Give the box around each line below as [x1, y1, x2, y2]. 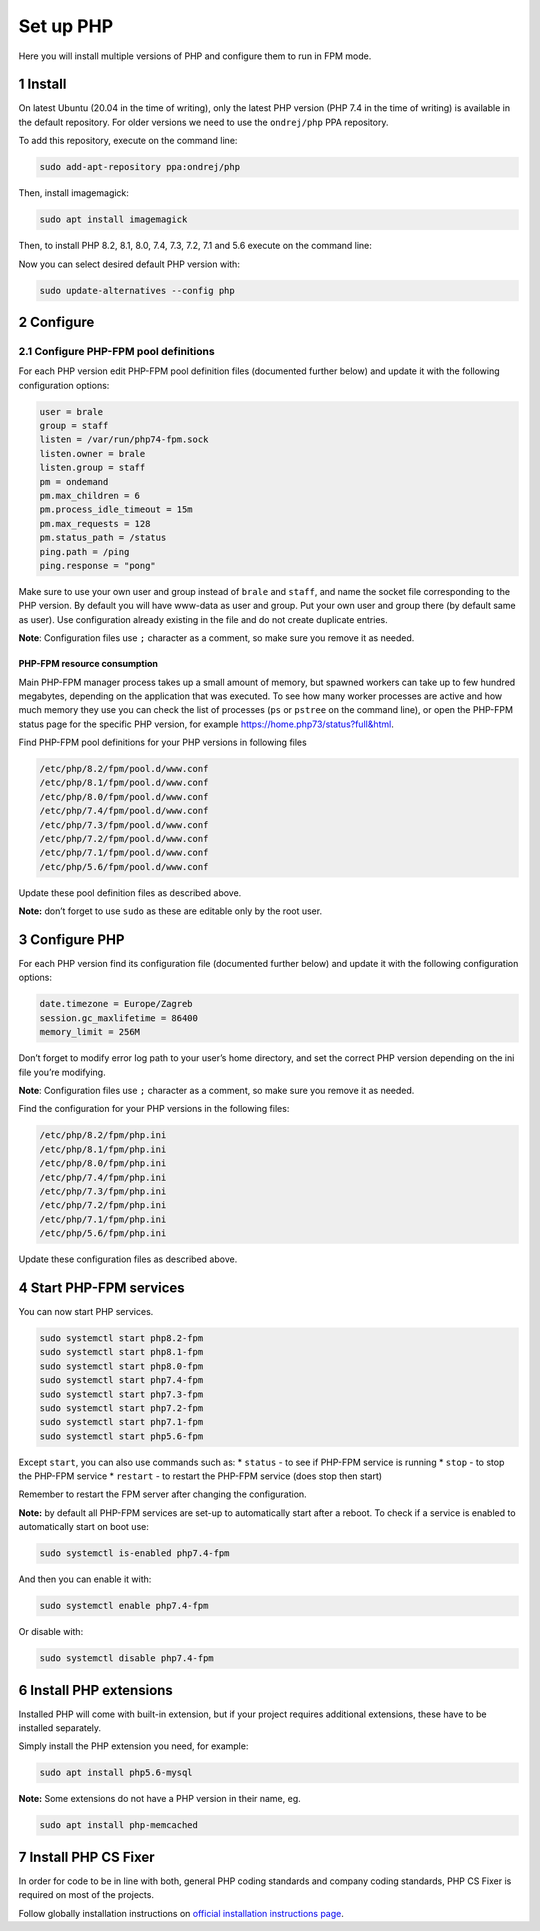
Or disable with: [18, 1626, 84, 1638]
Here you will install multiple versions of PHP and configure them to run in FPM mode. [18, 50, 372, 62]
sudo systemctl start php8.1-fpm [39, 1346, 204, 1358]
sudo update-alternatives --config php [39, 285, 235, 296]
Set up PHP [18, 15, 114, 37]
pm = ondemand [39, 476, 109, 487]
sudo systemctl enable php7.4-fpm [39, 1600, 209, 1612]
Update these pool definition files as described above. [18, 886, 242, 899]
